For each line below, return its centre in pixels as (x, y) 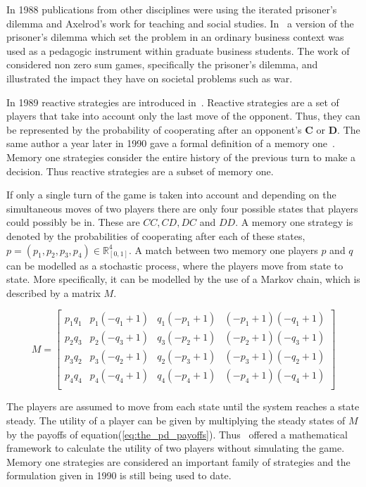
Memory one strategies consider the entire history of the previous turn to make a (181, 157)
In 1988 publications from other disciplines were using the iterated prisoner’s (172, 9)
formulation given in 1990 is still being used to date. (119, 475)
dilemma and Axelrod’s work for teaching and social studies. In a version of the (180, 23)
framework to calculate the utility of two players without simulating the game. (176, 448)
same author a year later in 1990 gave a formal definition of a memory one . (171, 143)
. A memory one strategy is (294, 222)
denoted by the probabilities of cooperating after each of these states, (156, 235)
